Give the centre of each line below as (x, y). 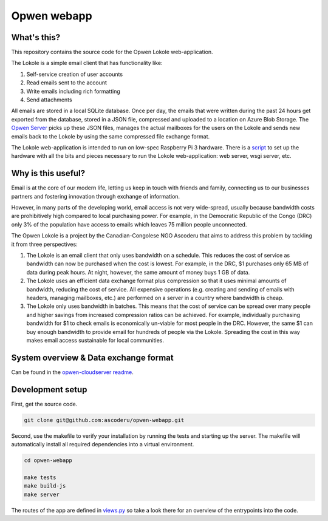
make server (42, 494)
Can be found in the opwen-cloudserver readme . (72, 372)
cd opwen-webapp (48, 461)
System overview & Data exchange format (92, 357)
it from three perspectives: (45, 244)
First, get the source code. (44, 404)
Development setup (49, 390)
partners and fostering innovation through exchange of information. (96, 196)
